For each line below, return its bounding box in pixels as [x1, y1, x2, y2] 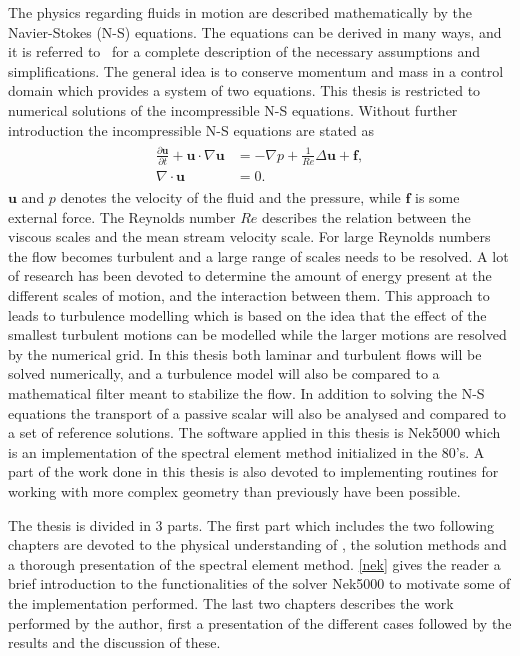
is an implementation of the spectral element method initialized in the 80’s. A [8, 441, 485, 462]
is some [415, 187, 460, 208]
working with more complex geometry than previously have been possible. [8, 480, 461, 501]
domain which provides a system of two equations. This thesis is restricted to [8, 80, 481, 101]
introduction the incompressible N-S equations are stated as [8, 119, 375, 140]
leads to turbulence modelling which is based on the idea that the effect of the [8, 304, 487, 325]
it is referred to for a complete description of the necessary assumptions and [8, 41, 481, 62]
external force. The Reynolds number [8, 206, 236, 227]
